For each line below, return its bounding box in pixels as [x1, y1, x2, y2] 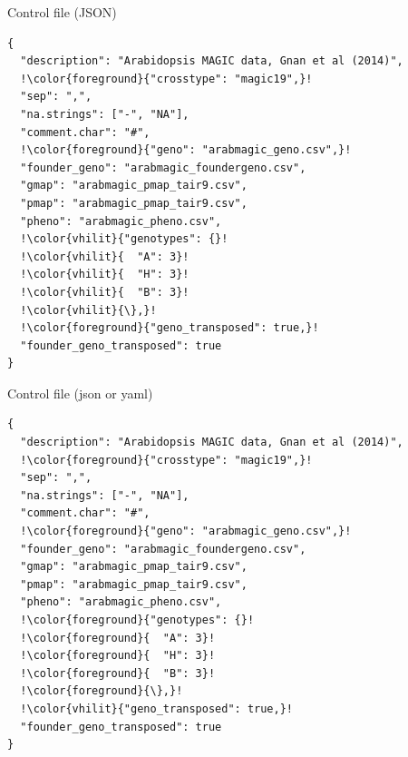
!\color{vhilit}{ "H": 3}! [20, 268, 189, 281]
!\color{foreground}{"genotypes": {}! [20, 614, 255, 626]
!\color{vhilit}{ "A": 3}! [20, 250, 189, 263]
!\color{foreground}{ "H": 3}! [20, 649, 216, 663]
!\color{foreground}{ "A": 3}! [20, 631, 216, 644]
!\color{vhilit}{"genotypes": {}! [20, 232, 228, 246]
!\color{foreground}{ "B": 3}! [20, 666, 216, 680]
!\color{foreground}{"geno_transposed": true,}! [20, 321, 319, 335]
